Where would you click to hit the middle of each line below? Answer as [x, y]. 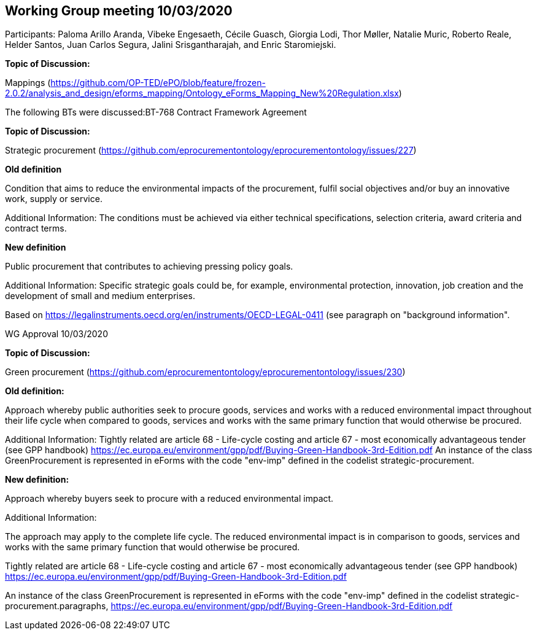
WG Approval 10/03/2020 [56, 334]
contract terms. [36, 228]
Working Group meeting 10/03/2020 [119, 11]
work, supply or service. [54, 199]
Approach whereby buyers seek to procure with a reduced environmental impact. [169, 499]
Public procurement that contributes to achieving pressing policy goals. [149, 267]
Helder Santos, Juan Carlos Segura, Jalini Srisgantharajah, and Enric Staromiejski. [171, 45]
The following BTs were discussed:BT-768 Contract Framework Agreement [156, 112]
